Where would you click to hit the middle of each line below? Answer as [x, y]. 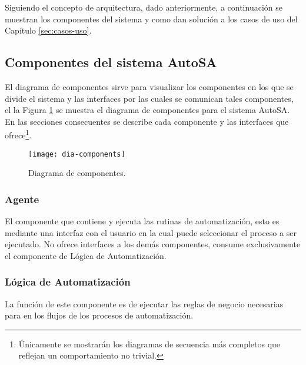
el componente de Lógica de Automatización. [86, 255]
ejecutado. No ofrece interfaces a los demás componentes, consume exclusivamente [153, 244]
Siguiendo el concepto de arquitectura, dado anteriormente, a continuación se [144, 7]
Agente [22, 199]
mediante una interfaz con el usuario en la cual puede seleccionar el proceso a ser [151, 232]
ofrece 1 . [18, 134]
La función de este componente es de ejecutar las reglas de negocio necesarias [144, 303]
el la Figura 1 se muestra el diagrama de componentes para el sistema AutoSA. [147, 110]
